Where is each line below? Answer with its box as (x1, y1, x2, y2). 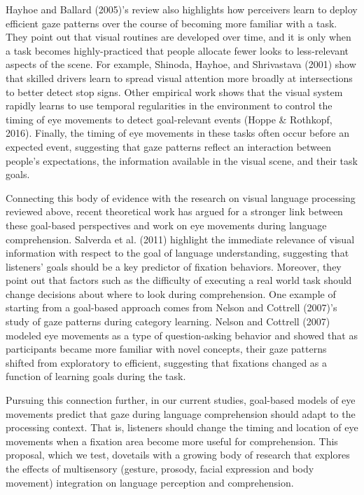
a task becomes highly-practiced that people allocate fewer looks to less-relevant (6, 43, 349, 57)
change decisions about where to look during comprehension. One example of (6, 286, 336, 301)
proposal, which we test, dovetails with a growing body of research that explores (6, 447, 350, 462)
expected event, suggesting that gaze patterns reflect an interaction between (6, 139, 332, 154)
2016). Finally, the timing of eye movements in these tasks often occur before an (6, 126, 349, 140)
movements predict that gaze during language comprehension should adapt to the (6, 406, 356, 421)
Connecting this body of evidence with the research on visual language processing (6, 190, 356, 205)
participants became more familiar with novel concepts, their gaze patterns (6, 341, 327, 356)
